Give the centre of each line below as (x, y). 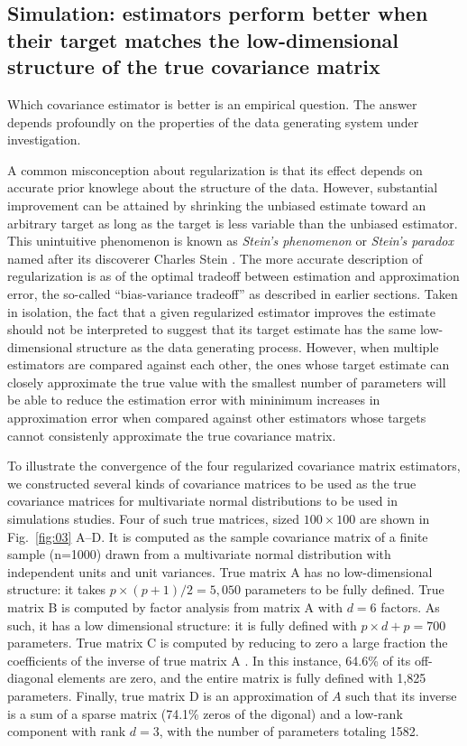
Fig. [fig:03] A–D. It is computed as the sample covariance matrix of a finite (218, 536)
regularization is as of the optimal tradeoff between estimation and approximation (233, 276)
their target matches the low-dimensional (203, 39)
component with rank (67, 731)
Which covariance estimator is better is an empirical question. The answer (212, 103)
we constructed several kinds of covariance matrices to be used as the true (212, 483)
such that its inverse (401, 695)
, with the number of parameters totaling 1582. (289, 731)
